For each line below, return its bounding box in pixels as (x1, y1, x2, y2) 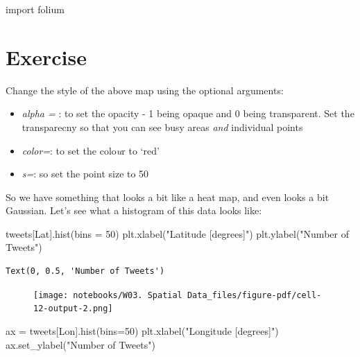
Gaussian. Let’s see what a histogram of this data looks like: (6, 203, 262, 218)
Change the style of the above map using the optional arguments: (6, 82, 284, 97)
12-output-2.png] (33, 304, 113, 314)
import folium (6, 2, 65, 16)
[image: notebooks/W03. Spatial (33, 290, 182, 300)
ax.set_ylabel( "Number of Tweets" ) (6, 337, 156, 351)
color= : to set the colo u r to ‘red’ (22, 143, 160, 157)
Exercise (6, 42, 87, 71)
